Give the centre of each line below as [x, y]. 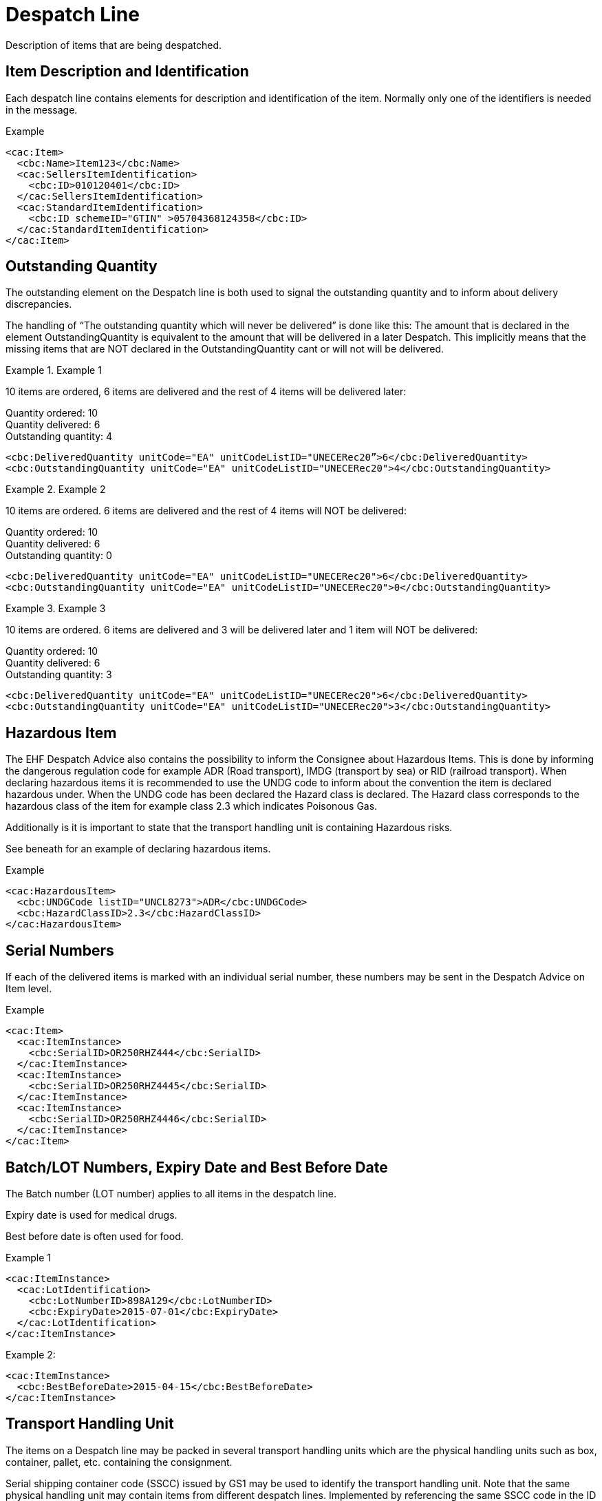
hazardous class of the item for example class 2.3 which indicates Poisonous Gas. [192, 806]
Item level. [29, 989]
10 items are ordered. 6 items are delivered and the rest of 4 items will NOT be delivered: [206, 511]
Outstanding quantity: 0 [59, 556]
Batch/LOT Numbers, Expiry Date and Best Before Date [197, 1167]
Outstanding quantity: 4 [59, 437]
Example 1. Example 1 [54, 370]
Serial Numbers [60, 950]
